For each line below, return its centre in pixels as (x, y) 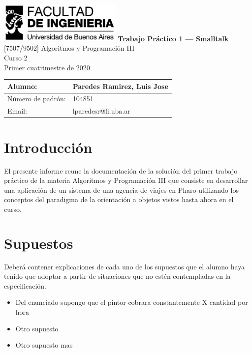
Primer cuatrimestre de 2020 (47, 67)
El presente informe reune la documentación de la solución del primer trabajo (121, 170)
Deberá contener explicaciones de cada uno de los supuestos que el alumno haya (125, 266)
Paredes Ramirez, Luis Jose (120, 86)
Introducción (48, 147)
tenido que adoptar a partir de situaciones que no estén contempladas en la (117, 276)
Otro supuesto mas (44, 345)
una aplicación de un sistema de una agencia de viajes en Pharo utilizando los (121, 190)
